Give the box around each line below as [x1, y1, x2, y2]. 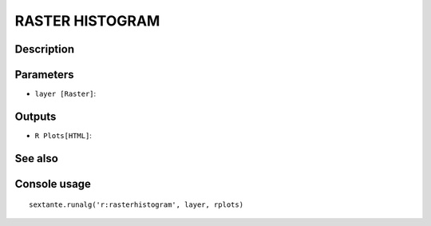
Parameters [14, 68, 74, 81]
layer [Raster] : [34, 89, 97, 99]
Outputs [14, 109, 57, 123]
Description [14, 42, 75, 56]
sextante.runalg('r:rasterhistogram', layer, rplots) [29, 200, 243, 209]
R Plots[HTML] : [34, 130, 92, 140]
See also [14, 152, 59, 165]
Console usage [14, 176, 92, 191]
